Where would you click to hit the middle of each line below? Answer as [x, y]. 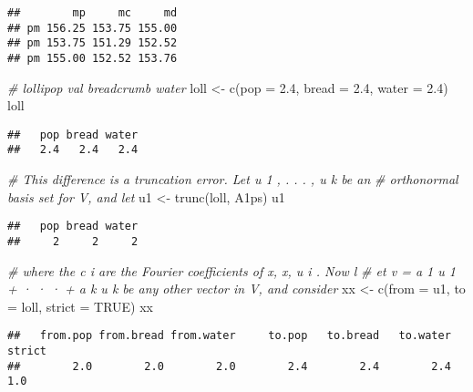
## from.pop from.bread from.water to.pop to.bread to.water [229, 336]
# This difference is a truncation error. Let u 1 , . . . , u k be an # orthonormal [233, 179]
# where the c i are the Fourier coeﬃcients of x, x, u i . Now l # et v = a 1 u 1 [231, 270]
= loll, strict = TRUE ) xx [81, 306]
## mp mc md [93, 13]
